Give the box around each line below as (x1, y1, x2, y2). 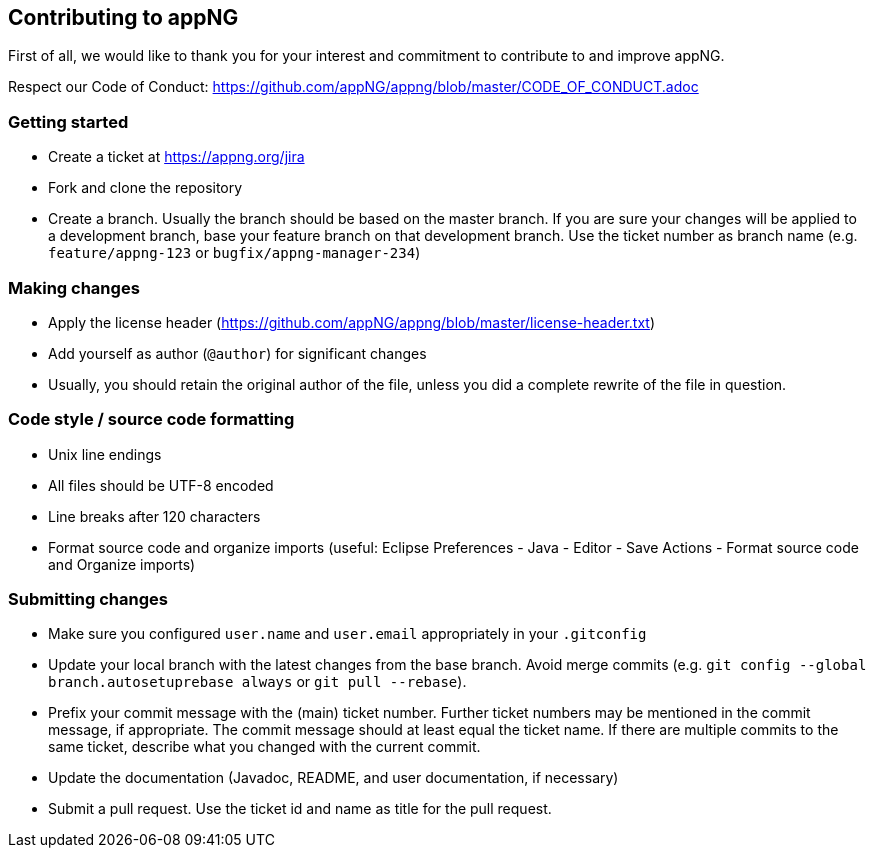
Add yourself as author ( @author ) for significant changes (48, 344, 427, 362)
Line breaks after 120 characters (48, 507, 261, 525)
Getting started (8, 111, 129, 132)
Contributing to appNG (8, 5, 239, 30)
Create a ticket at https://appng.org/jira (48, 148, 305, 166)
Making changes (8, 277, 140, 298)
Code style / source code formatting (8, 409, 295, 430)
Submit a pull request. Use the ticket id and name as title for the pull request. (48, 800, 552, 818)
